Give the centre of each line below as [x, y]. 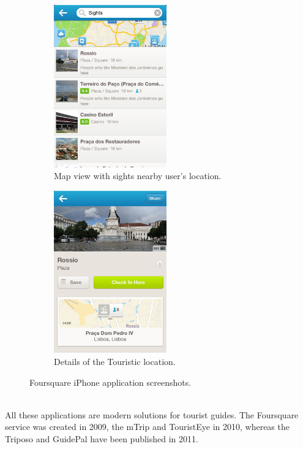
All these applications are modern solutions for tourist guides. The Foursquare [152, 414]
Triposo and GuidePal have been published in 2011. [102, 438]
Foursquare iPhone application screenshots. [110, 382]
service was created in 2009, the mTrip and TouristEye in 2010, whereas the [147, 427]
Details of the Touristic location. [115, 361]
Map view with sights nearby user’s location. [138, 176]
